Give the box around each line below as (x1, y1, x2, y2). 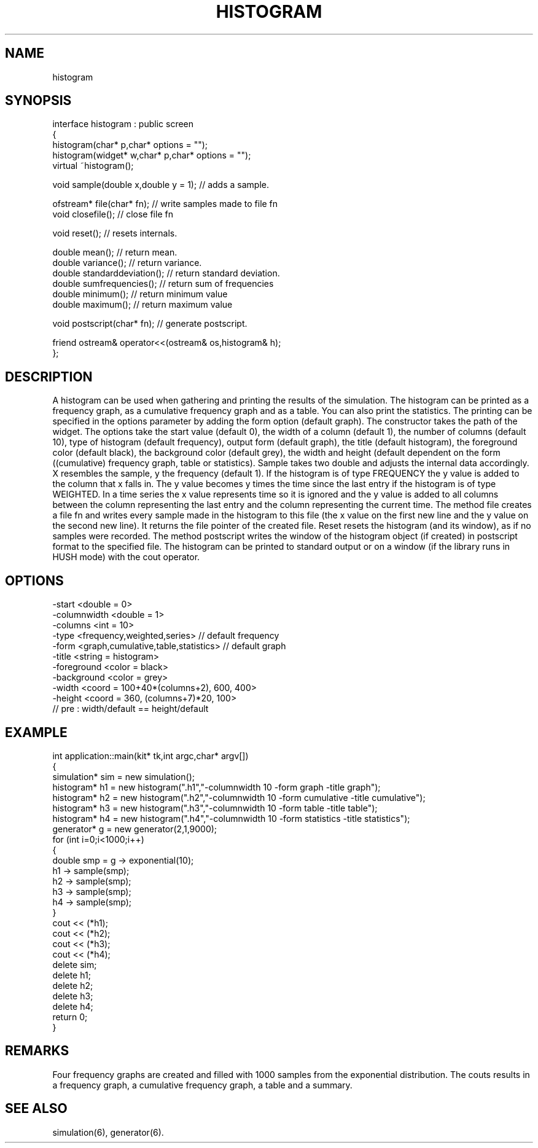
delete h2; (52, 980, 93, 991)
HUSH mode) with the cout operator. (52, 552, 200, 563)
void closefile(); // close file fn (52, 209, 173, 220)
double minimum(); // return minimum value (52, 289, 228, 300)
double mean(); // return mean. (52, 247, 177, 258)
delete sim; (52, 959, 97, 970)
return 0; (52, 1011, 88, 1022)
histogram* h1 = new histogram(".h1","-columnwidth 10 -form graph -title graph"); (52, 781, 381, 792)
